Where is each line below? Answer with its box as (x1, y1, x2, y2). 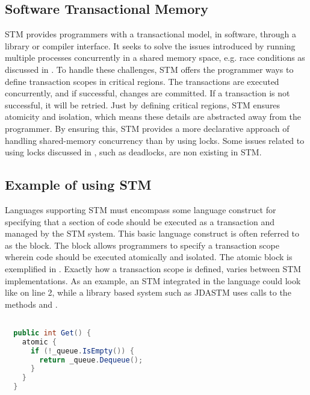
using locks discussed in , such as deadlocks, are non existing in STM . (5, 146, 262, 158)
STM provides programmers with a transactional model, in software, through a (5, 28, 296, 40)
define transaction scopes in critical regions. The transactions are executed (5, 75, 279, 87)
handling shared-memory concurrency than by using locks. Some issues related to (5, 134, 305, 146)
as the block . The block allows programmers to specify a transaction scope (5, 238, 279, 251)
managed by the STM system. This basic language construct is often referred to (5, 227, 300, 240)
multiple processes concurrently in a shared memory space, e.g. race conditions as (5, 51, 305, 64)
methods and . (5, 297, 58, 310)
